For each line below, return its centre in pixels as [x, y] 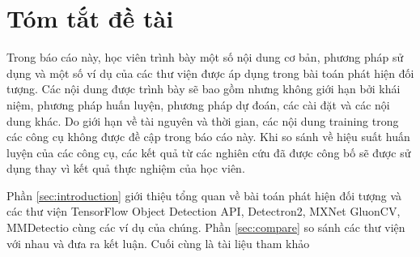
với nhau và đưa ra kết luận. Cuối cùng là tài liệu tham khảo [158, 243]
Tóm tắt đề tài [90, 18]
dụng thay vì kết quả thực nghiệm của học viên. [126, 168]
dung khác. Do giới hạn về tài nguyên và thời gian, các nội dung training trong [203, 120]
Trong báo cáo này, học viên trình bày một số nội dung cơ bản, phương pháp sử [205, 57]
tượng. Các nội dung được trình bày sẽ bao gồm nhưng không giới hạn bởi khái [204, 89]
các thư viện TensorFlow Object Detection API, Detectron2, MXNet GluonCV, [204, 211]
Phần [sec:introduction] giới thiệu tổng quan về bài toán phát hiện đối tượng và [204, 195]
